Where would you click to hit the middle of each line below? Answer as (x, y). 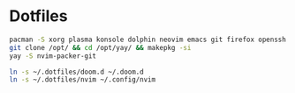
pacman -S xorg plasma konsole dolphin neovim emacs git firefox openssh (148, 39)
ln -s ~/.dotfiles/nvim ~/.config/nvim (83, 80)
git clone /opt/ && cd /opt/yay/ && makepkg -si (100, 47)
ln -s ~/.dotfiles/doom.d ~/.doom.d (76, 72)
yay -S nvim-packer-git (53, 56)
